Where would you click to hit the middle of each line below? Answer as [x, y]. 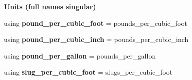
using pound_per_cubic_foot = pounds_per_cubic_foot [96, 23]
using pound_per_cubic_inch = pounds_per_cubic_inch [96, 39]
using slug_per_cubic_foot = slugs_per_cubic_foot [88, 72]
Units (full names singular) [50, 6]
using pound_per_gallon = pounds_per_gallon [80, 55]
